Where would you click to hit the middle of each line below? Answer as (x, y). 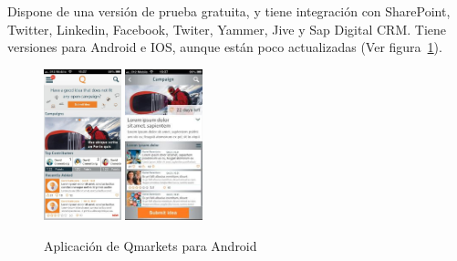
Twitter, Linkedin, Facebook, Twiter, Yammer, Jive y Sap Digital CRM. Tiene (227, 29)
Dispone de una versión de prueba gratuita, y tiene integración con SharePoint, (229, 11)
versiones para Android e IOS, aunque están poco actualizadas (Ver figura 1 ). (225, 47)
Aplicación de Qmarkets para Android (151, 245)
